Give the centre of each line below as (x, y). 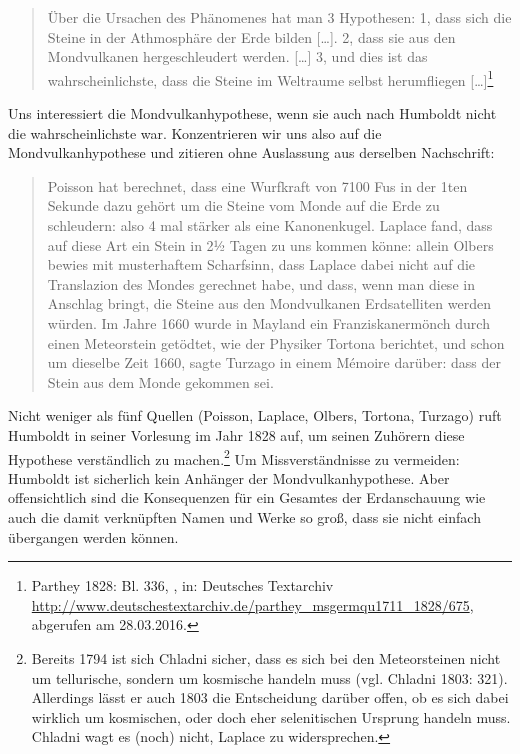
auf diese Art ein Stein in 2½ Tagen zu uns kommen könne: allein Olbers (270, 244)
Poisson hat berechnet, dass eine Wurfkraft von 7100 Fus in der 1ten (257, 185)
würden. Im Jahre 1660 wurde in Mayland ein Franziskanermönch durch (268, 322)
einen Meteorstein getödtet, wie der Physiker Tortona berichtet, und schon (276, 342)
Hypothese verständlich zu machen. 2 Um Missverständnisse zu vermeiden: (234, 457)
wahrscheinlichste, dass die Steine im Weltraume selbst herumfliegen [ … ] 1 (270, 78)
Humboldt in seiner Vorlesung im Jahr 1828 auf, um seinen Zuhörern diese (236, 434)
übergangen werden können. (93, 536)
